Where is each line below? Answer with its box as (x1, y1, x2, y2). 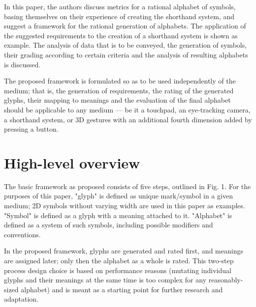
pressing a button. (4, 124, 59, 134)
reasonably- (208, 275, 243, 285)
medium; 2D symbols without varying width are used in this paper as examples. (4, 200, 245, 211)
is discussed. (4, 59, 41, 69)
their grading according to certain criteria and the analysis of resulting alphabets (4, 49, 248, 59)
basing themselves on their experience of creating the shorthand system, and (4, 11, 235, 21)
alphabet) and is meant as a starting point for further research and (21, 284, 223, 294)
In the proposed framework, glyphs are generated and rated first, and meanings (4, 246, 243, 256)
